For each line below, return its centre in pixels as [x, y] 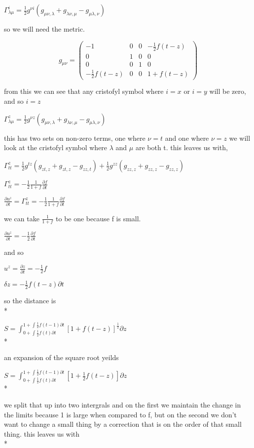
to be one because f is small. [98, 218]
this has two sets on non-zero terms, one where [75, 138]
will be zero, [228, 91]
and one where [187, 138]
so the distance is [30, 300]
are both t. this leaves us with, [181, 147]
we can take [22, 218]
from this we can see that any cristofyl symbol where [84, 91]
